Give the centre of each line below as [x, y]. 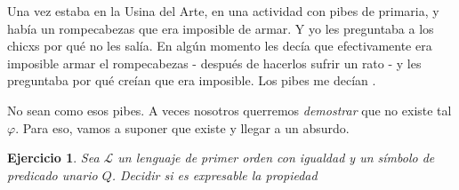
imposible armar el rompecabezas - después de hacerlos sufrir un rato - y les [214, 63]
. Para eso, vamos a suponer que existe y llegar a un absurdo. [182, 127]
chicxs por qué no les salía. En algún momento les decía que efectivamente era [220, 46]
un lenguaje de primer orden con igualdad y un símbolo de [276, 158]
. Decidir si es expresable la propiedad [214, 174]
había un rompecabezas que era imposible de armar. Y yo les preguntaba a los [221, 28]
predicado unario [52, 174]
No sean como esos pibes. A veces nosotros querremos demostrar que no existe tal [229, 110]
